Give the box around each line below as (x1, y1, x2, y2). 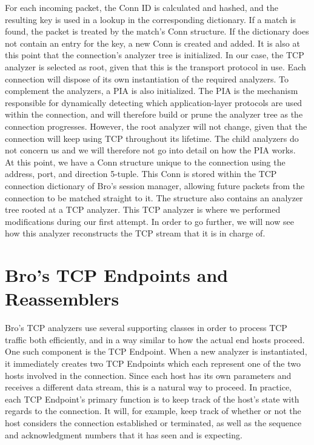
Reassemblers (5, 286, 119, 311)
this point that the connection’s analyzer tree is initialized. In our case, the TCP (5, 49, 304, 61)
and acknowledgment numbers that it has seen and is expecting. (5, 428, 242, 441)
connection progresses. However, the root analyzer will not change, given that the (5, 119, 307, 132)
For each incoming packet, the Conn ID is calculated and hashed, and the (5, 1, 278, 13)
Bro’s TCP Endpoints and (5, 263, 229, 287)
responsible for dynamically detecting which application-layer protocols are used (5, 96, 302, 109)
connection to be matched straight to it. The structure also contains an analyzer (5, 191, 303, 204)
